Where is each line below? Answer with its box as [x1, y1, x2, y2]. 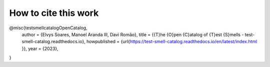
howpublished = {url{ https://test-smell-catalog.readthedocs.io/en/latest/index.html [86, 39, 257, 45]
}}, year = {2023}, [21, 45, 58, 52]
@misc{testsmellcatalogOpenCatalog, [9, 25, 87, 31]
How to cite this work [9, 7, 99, 18]
